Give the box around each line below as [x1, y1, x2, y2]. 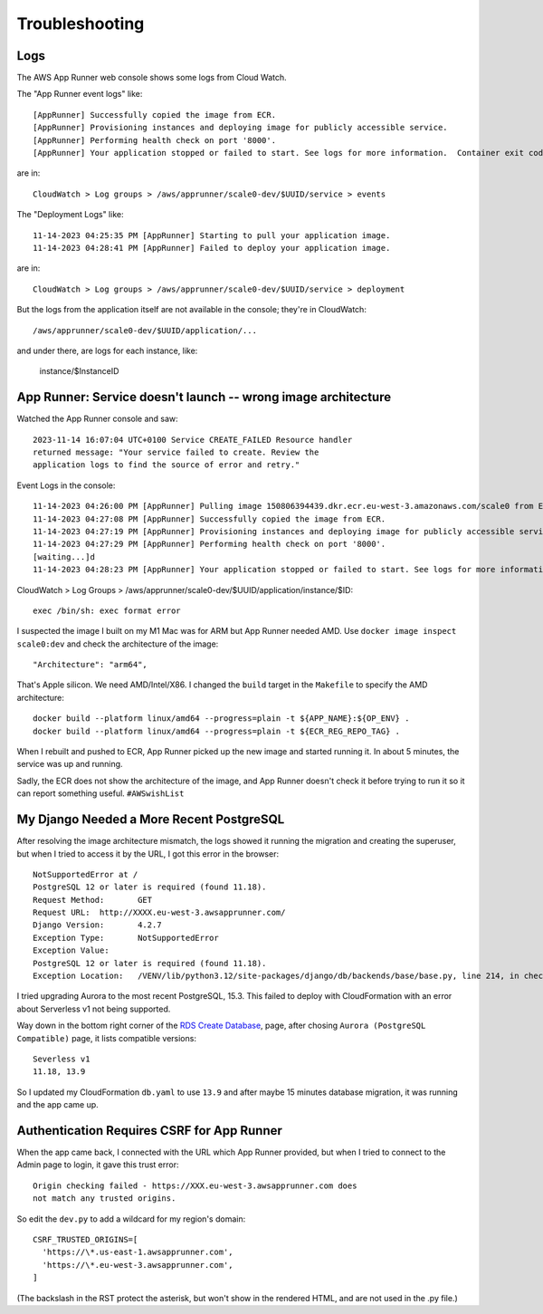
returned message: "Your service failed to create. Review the [33, 447, 319, 457]
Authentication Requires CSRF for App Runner [16, 1123, 282, 1138]
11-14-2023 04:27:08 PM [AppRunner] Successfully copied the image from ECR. [33, 513, 386, 524]
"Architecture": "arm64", [33, 659, 148, 670]
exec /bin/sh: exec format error [33, 605, 181, 616]
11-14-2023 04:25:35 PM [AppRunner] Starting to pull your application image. [33, 230, 391, 240]
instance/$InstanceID [39, 366, 119, 377]
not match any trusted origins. [33, 1194, 176, 1204]
